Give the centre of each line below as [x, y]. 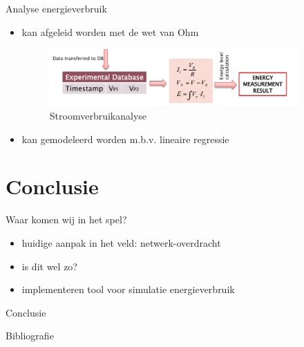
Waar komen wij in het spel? [66, 219]
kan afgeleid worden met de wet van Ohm [110, 31]
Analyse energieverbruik [56, 8]
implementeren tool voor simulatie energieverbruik [128, 289]
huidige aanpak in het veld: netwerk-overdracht [121, 243]
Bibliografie [30, 336]
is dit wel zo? [49, 266]
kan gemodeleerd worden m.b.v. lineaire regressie [125, 139]
